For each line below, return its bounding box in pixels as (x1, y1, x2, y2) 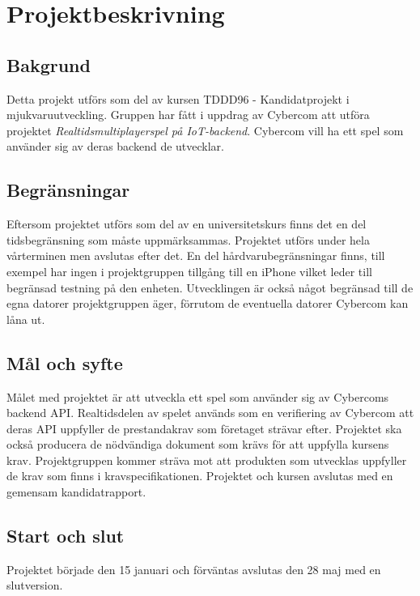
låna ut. (6, 310, 45, 327)
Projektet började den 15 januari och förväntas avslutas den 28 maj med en (6, 560, 381, 577)
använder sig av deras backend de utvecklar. (6, 138, 224, 155)
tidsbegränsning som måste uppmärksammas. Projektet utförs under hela (6, 231, 370, 248)
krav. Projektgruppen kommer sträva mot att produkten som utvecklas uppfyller (6, 451, 407, 468)
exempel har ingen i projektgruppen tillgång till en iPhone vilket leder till (6, 262, 372, 279)
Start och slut (6, 523, 125, 548)
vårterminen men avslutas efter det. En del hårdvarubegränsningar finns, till (6, 247, 385, 264)
